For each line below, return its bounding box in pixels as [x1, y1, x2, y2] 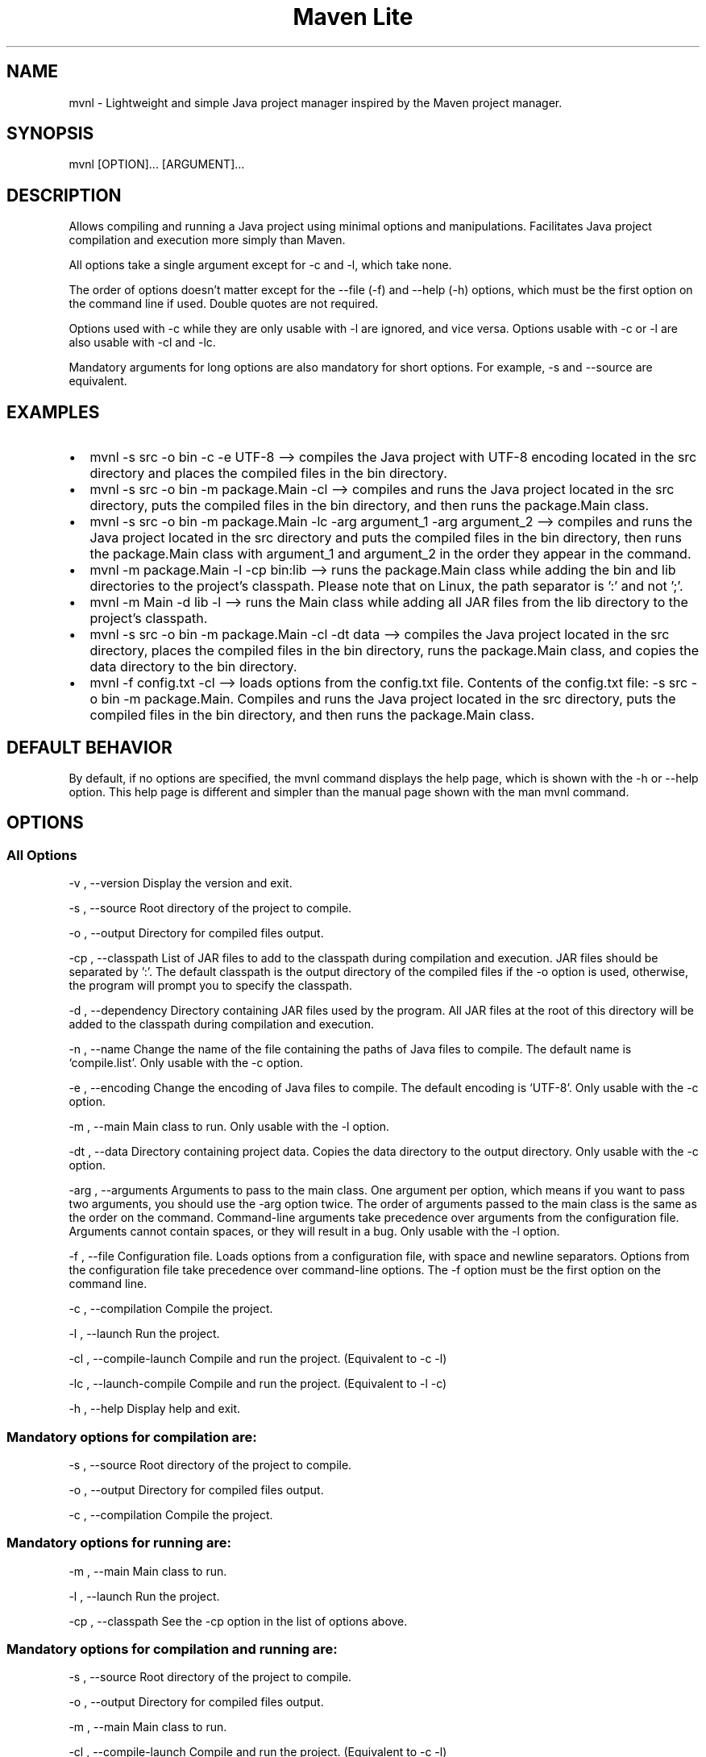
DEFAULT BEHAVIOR [6, 737, 172, 758]
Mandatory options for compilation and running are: [6, 1641, 338, 1658]
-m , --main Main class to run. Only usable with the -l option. [69, 1119, 390, 1134]
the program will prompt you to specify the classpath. [69, 978, 353, 993]
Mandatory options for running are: [6, 1535, 232, 1551]
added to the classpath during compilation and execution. [69, 1017, 375, 1032]
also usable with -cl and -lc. [69, 335, 216, 350]
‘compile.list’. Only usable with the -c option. [69, 1056, 304, 1070]
